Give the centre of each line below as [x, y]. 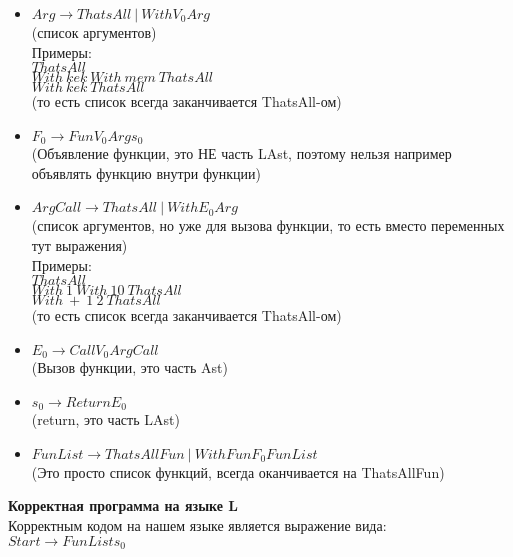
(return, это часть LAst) [105, 419]
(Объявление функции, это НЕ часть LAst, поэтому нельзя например [241, 153]
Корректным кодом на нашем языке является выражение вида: [197, 525]
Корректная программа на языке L [123, 505]
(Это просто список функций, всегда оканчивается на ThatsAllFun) [238, 471]
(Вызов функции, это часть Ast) [129, 367]
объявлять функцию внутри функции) [146, 172]
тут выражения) [79, 245]
